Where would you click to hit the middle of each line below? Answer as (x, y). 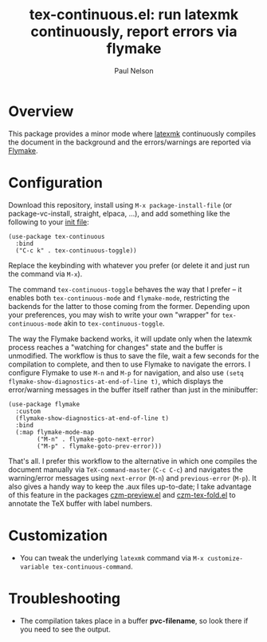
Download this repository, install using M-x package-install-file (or (120, 204)
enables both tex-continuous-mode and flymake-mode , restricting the (119, 298)
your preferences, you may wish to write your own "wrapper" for (114, 315)
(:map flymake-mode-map (55, 432)
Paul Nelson (134, 70)
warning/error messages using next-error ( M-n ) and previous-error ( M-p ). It (132, 478)
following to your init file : (49, 222)
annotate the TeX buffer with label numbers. (80, 503)
